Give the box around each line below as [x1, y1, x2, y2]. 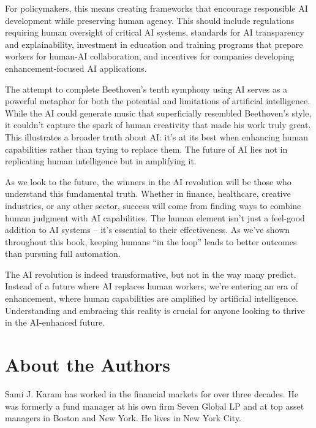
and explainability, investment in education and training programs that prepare [5, 37, 303, 50]
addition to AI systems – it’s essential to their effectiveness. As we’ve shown [5, 223, 290, 236]
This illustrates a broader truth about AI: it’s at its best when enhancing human [5, 130, 308, 143]
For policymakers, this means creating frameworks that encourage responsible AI [5, 2, 308, 14]
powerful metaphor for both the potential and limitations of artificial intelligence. [5, 94, 310, 107]
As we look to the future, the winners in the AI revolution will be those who [5, 175, 292, 188]
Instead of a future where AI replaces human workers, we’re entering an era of [5, 280, 298, 292]
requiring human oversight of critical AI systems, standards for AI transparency [5, 26, 304, 39]
